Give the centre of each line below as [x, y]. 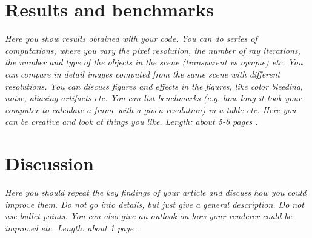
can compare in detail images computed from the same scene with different [143, 74]
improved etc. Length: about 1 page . [72, 227]
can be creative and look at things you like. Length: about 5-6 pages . [131, 121]
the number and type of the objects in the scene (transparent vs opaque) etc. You [154, 62]
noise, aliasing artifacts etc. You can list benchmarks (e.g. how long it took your [153, 98]
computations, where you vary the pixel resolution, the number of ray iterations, [153, 50]
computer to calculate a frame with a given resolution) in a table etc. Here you [151, 109]
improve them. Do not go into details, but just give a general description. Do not [155, 204]
